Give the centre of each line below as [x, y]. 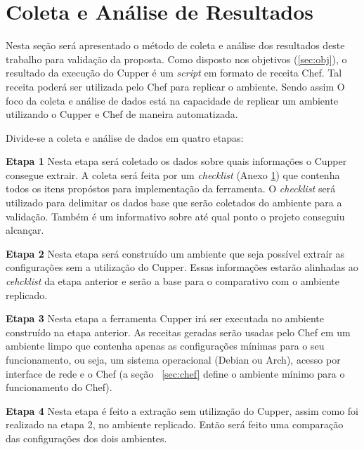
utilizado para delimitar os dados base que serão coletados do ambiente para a [174, 203]
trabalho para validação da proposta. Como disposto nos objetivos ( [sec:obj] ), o [176, 59]
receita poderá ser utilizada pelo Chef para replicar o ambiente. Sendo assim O [175, 86]
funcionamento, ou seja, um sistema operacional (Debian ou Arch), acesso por [173, 359]
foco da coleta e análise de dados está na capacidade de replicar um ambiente [172, 100]
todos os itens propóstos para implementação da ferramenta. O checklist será [171, 188]
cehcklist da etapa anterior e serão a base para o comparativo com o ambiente [173, 281]
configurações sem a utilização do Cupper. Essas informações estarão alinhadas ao [182, 267]
